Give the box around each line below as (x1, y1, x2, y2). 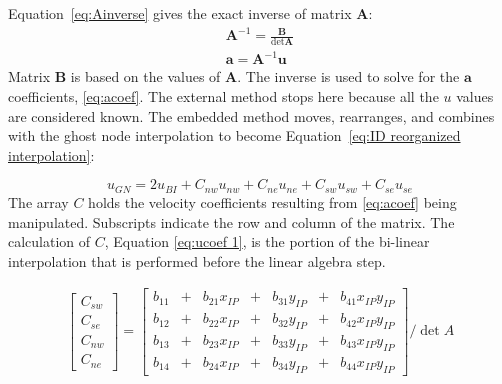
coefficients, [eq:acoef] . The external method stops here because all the (8, 86, 439, 107)
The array (8, 191, 69, 212)
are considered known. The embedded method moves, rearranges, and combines (8, 105, 495, 126)
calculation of (8, 231, 91, 252)
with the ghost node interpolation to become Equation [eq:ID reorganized (8, 125, 461, 146)
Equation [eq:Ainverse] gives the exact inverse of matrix (8, 3, 352, 23)
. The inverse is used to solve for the (237, 66, 460, 87)
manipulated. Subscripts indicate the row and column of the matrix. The (8, 211, 455, 232)
